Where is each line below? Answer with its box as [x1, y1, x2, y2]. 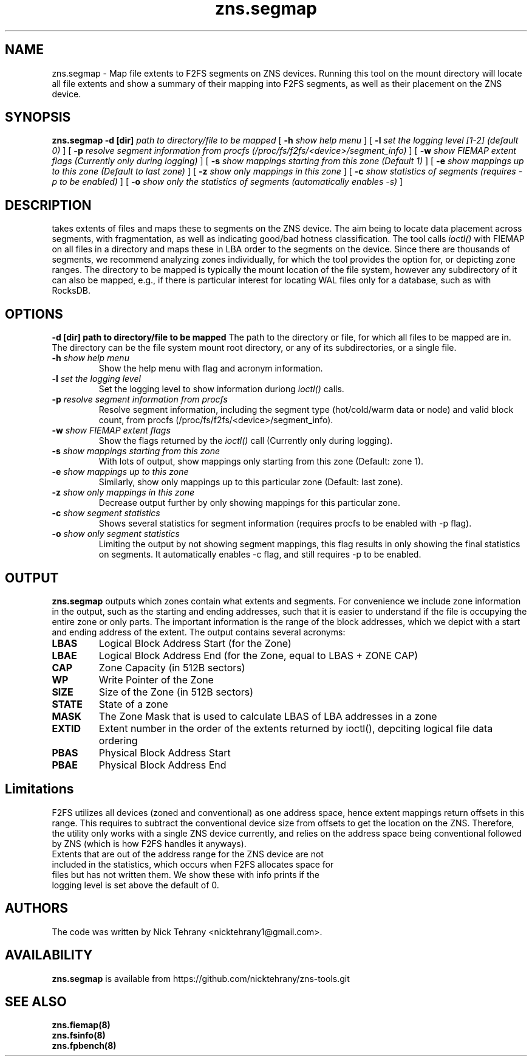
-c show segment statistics [52, 508, 160, 519]
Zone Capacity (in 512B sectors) [98, 661, 245, 674]
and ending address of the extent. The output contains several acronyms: [52, 626, 346, 637]
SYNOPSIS [5, 109, 71, 125]
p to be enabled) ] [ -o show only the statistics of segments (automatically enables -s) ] [52, 176, 403, 187]
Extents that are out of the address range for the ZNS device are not [52, 848, 324, 859]
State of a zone [98, 697, 168, 710]
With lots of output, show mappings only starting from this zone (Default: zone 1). [98, 456, 424, 467]
